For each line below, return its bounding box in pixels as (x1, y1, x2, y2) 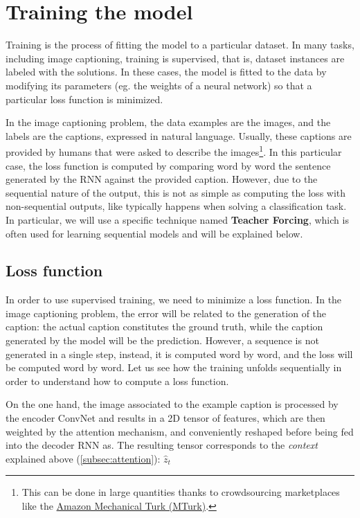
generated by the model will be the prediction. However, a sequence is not (6, 333, 319, 348)
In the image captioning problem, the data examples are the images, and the (6, 115, 331, 129)
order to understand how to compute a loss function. (6, 373, 229, 388)
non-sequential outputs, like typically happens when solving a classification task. (6, 199, 347, 213)
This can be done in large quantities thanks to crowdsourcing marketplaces (21, 485, 340, 499)
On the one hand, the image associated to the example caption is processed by (6, 397, 339, 411)
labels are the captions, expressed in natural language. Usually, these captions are (6, 128, 352, 143)
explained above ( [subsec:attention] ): (6, 451, 161, 465)
